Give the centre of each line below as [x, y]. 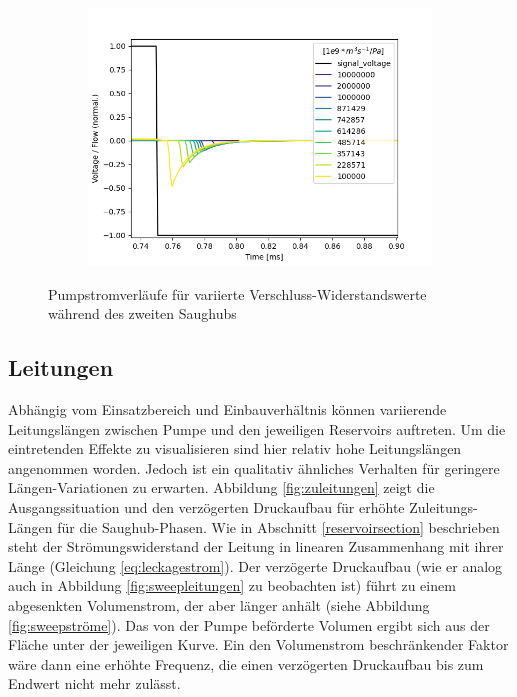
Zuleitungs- [443, 506]
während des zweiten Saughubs [142, 313]
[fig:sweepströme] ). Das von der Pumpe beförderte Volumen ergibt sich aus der [249, 624]
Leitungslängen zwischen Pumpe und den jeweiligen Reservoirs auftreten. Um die [257, 428]
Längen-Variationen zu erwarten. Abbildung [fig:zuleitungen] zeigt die [221, 487]
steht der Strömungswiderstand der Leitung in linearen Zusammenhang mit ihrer [256, 546]
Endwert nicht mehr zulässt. [94, 683]
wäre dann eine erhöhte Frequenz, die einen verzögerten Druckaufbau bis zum [246, 663]
